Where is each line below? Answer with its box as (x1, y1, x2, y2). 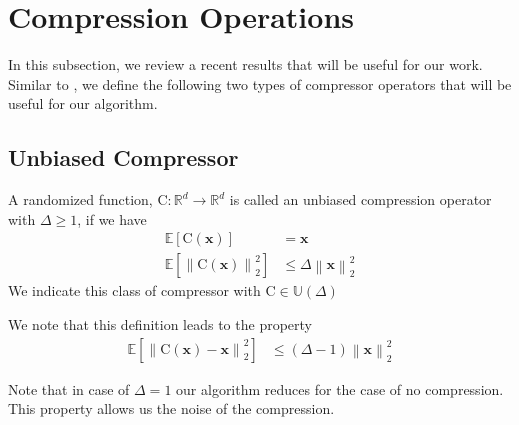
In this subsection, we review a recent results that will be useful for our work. (8, 54, 483, 75)
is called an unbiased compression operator (229, 189, 492, 210)
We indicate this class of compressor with (8, 280, 261, 301)
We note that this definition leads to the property (8, 313, 312, 334)
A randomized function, (8, 189, 153, 210)
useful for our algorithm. (8, 93, 158, 114)
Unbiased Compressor (8, 142, 239, 173)
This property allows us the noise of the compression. (8, 398, 335, 419)
